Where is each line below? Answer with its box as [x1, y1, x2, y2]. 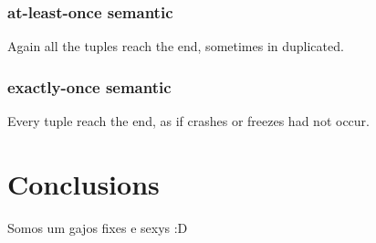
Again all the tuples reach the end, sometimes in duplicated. [7, 37, 344, 56]
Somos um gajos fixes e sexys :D [7, 217, 188, 237]
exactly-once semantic [7, 75, 172, 98]
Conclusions [7, 164, 160, 202]
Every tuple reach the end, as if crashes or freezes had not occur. [7, 111, 370, 131]
